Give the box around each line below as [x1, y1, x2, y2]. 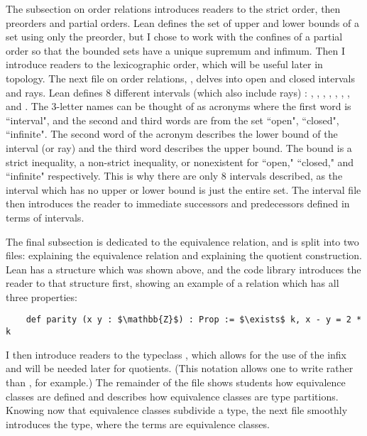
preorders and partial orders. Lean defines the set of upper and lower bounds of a [6, 15, 359, 30]
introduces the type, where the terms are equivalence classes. [6, 416, 270, 431]
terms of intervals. [6, 209, 84, 224]
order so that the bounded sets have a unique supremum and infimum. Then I [6, 43, 345, 58]
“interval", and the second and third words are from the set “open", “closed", [6, 112, 339, 127]
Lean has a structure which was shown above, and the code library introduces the [6, 261, 361, 276]
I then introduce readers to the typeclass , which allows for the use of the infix [6, 347, 347, 361]
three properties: [6, 289, 77, 304]
